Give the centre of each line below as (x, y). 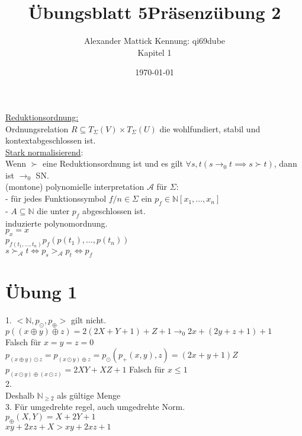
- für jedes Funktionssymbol (56, 198)
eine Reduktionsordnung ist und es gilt (113, 163)
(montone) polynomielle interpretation (75, 187)
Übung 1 (41, 291)
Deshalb (20, 395)
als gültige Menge (89, 395)
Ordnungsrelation (37, 128)
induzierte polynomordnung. (57, 223)
